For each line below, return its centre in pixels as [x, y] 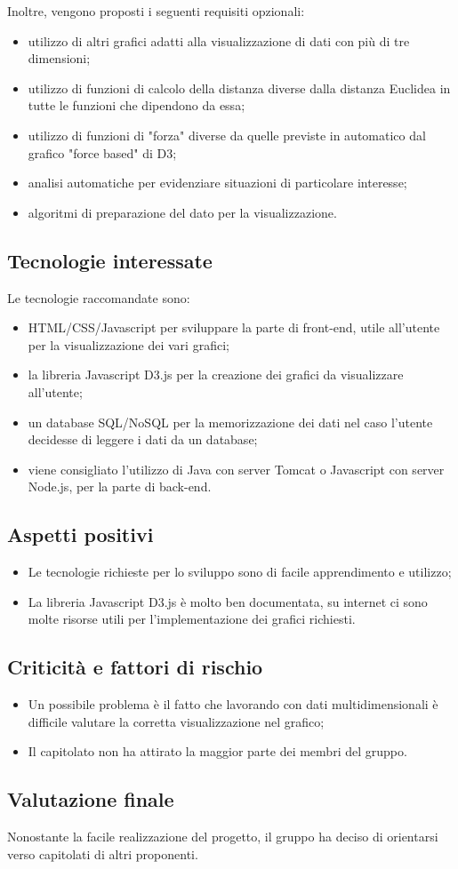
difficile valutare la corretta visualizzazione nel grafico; [176, 721]
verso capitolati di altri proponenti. [103, 853]
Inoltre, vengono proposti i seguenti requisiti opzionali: [156, 11]
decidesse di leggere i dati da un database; [143, 439]
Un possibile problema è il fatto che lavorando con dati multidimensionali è [233, 704]
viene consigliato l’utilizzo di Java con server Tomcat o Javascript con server [236, 469]
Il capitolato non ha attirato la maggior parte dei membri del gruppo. [217, 751]
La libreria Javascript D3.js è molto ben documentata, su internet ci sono [228, 601]
